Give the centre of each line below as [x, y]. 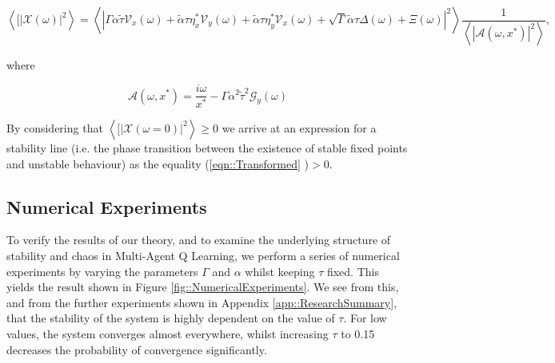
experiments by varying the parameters [102, 271]
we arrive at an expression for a [299, 127]
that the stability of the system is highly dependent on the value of [171, 318]
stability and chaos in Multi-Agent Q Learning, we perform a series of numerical [203, 255]
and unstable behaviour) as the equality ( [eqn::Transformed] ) [158, 163]
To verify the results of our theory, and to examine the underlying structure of [199, 240]
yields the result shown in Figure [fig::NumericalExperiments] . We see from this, [203, 287]
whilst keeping [280, 271]
